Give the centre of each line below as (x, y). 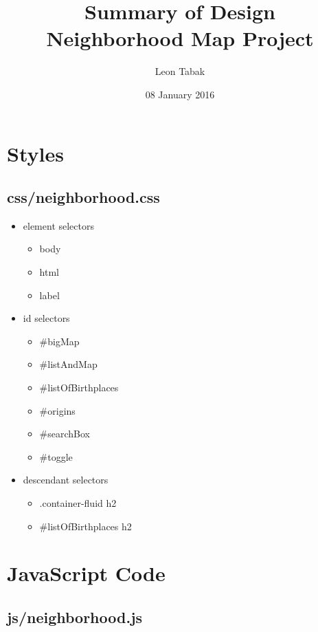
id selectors (46, 318)
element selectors (59, 225)
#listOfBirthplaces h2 (86, 526)
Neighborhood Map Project (180, 38)
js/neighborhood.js (75, 617)
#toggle (56, 456)
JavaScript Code (86, 573)
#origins (57, 410)
